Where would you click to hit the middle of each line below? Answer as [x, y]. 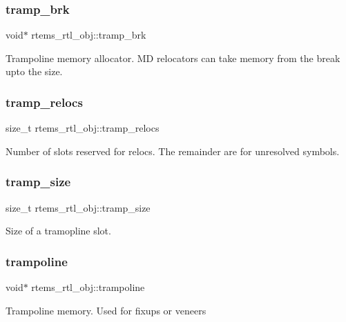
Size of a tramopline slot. [58, 231]
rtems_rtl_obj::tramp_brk [89, 35]
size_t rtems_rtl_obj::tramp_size [78, 207]
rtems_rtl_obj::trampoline [88, 287]
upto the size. [34, 71]
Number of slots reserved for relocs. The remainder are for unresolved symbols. [173, 151]
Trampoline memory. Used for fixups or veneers [106, 310]
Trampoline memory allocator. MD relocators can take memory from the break [173, 58]
